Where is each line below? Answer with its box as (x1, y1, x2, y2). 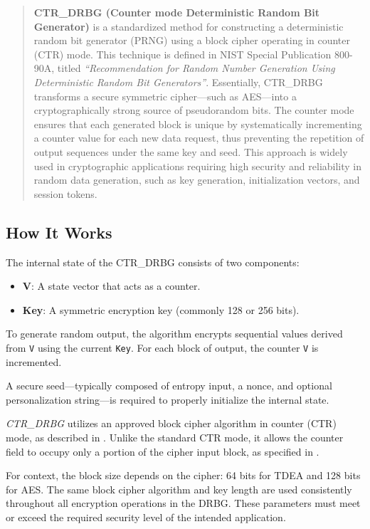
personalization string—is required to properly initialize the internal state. (6, 392, 329, 407)
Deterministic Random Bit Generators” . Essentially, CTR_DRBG (33, 74, 323, 89)
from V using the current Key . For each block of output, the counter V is (6, 340, 319, 355)
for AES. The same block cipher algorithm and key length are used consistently (6, 481, 352, 496)
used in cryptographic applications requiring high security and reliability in (33, 158, 362, 173)
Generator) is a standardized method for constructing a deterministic (33, 19, 344, 33)
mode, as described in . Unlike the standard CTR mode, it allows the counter (6, 429, 344, 444)
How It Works (6, 221, 112, 243)
